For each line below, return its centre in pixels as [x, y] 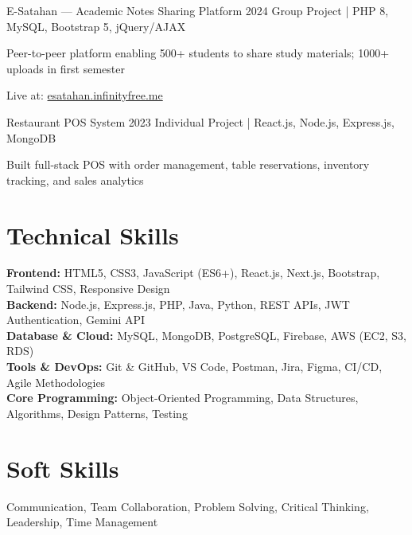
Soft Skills [63, 468]
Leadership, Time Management [82, 522]
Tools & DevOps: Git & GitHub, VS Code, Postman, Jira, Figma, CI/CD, [194, 367]
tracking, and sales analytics [75, 180]
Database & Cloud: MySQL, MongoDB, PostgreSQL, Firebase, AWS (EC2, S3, [206, 335]
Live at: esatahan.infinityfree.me [85, 95]
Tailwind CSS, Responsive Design [88, 289]
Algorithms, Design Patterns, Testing [97, 413]
